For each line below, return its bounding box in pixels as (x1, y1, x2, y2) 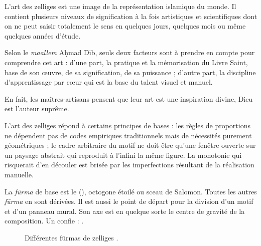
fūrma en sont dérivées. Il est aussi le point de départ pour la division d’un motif (5, 196, 253, 206)
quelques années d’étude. (5, 30, 81, 41)
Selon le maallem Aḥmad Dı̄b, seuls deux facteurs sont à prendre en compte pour (5, 47, 255, 58)
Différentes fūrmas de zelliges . (25, 232, 118, 242)
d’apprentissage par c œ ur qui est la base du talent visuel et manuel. (5, 77, 213, 87)
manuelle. (5, 169, 34, 179)
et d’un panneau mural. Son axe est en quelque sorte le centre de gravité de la (5, 205, 245, 216)
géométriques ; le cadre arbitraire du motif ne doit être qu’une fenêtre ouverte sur (5, 140, 256, 150)
